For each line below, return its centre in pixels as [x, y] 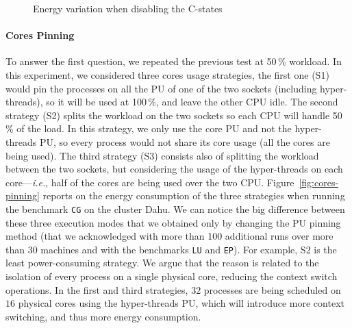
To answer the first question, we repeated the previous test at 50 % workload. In [174, 61]
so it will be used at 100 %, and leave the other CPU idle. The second [192, 102]
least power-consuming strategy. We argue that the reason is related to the [162, 263]
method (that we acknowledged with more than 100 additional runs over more [169, 236]
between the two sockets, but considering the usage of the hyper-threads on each [174, 169]
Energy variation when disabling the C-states [128, 8]
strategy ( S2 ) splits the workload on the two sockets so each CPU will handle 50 [174, 115]
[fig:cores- [319, 182]
